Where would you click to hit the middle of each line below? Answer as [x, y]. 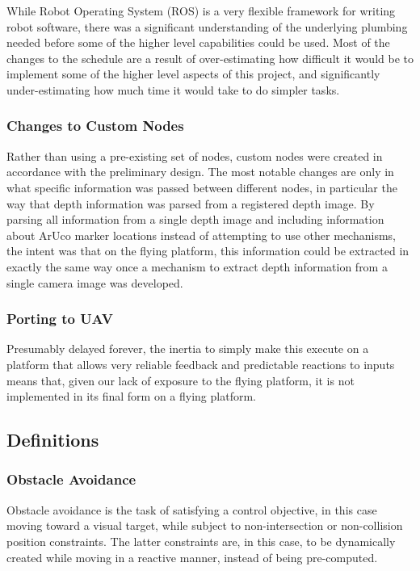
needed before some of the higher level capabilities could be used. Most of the [198, 42]
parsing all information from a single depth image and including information [195, 219]
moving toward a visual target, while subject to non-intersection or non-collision [205, 525]
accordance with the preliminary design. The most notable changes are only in [200, 172]
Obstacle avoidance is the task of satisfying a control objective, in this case [192, 509]
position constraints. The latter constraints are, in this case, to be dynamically [201, 541]
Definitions [53, 440]
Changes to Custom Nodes [95, 126]
